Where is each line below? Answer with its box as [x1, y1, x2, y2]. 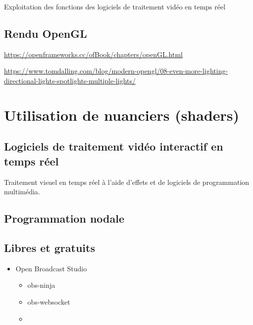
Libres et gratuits [4, 240, 95, 255]
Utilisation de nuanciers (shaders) [4, 104, 240, 125]
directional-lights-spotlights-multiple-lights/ [4, 75, 136, 85]
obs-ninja [27, 280, 55, 290]
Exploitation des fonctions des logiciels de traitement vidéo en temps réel [4, 1, 226, 11]
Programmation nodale [4, 211, 124, 226]
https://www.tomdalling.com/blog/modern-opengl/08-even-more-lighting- [4, 66, 228, 76]
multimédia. [4, 186, 40, 197]
